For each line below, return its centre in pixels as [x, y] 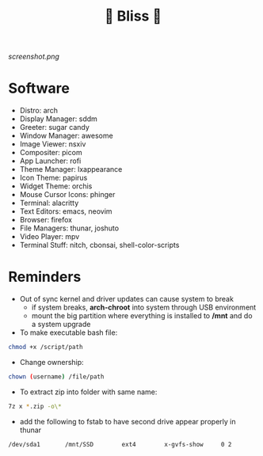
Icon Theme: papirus [53, 178]
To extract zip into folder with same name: [88, 392]
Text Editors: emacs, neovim [66, 211]
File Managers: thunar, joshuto [69, 228]
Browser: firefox [46, 220]
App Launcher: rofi [50, 161]
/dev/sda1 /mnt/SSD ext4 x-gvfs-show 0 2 [120, 444]
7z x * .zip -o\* [35, 406]
